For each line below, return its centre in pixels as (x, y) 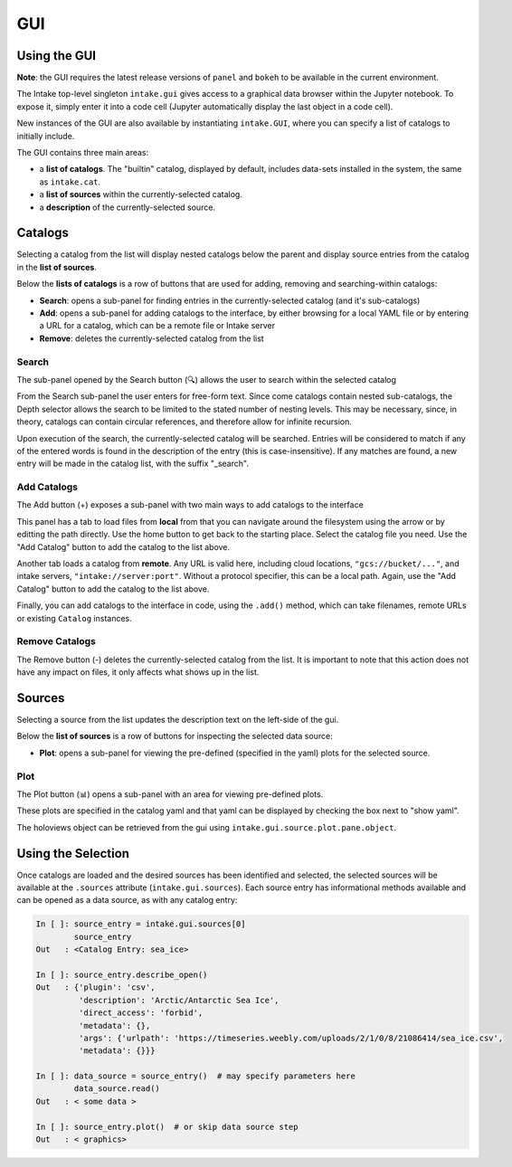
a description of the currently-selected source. (128, 207)
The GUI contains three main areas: (83, 153)
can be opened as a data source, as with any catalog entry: (127, 900)
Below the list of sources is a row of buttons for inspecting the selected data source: (175, 736)
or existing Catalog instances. (75, 618)
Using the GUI (57, 56)
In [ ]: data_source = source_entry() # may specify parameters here (196, 1076)
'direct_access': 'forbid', (141, 1013)
